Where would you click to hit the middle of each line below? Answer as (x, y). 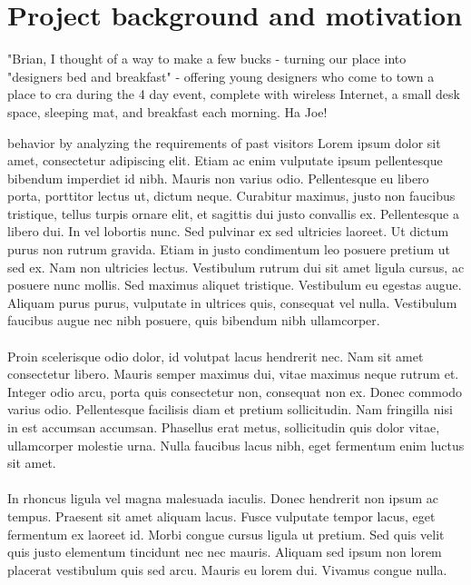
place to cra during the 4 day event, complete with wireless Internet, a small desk (234, 94)
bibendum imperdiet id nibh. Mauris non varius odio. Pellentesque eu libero (218, 178)
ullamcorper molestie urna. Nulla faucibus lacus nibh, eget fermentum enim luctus (236, 445)
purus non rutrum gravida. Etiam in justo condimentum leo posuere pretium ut (229, 249)
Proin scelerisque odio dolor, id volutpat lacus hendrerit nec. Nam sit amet (216, 356)
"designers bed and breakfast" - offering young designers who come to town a (221, 76)
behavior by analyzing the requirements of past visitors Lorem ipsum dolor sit (224, 142)
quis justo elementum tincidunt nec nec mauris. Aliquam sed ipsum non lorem (225, 552)
